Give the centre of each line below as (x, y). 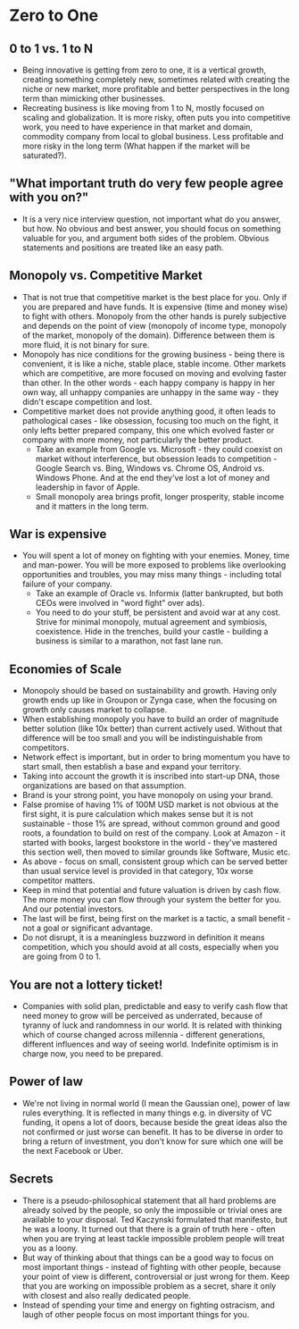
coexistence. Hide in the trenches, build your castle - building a (152, 632)
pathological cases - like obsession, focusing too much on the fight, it (150, 420)
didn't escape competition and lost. (87, 401)
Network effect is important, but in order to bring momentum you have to (156, 757)
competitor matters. (58, 880)
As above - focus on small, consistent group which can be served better (155, 862)
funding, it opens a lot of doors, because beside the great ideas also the (154, 1122)
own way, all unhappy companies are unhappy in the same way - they (150, 392)
